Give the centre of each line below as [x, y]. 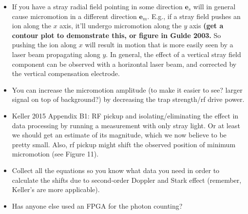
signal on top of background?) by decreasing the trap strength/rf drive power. [128, 99]
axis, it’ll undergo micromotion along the [121, 26]
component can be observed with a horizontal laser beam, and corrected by [124, 64]
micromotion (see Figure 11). [55, 154]
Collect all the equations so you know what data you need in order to [116, 170]
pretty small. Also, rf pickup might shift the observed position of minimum [124, 144]
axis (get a [206, 26]
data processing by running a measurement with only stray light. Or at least [126, 125]
